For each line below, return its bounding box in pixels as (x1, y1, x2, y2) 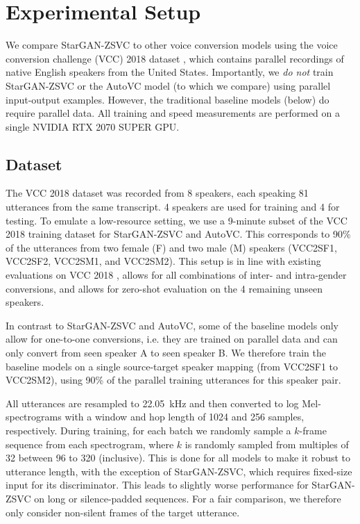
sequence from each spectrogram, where (6, 436, 174, 451)
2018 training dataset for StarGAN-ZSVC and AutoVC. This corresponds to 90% (6, 227, 351, 241)
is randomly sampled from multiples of (185, 436, 349, 451)
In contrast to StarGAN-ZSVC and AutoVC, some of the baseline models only (6, 318, 338, 332)
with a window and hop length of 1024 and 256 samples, (65, 409, 305, 424)
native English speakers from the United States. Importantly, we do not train (6, 65, 334, 79)
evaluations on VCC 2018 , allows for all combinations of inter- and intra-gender (6, 268, 347, 282)
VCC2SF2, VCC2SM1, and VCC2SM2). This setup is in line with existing (6, 254, 321, 268)
